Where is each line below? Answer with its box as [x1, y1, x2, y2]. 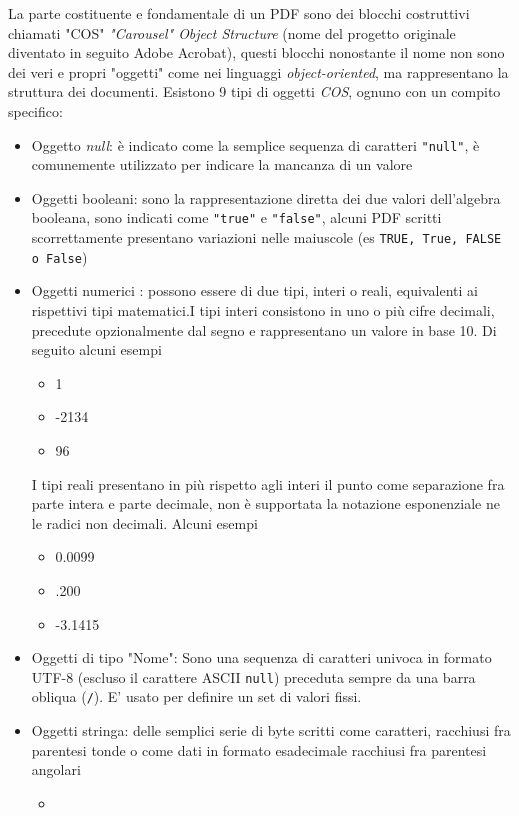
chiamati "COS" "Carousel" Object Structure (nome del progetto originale [8, 22, 456, 43]
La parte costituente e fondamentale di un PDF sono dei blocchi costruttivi [8, 3, 470, 23]
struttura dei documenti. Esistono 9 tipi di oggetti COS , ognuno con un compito [8, 81, 501, 102]
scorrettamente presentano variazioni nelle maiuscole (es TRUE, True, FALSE [31, 227, 502, 248]
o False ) [31, 246, 88, 267]
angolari [31, 759, 81, 780]
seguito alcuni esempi [31, 339, 162, 360]
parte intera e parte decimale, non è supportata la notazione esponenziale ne [31, 493, 500, 514]
